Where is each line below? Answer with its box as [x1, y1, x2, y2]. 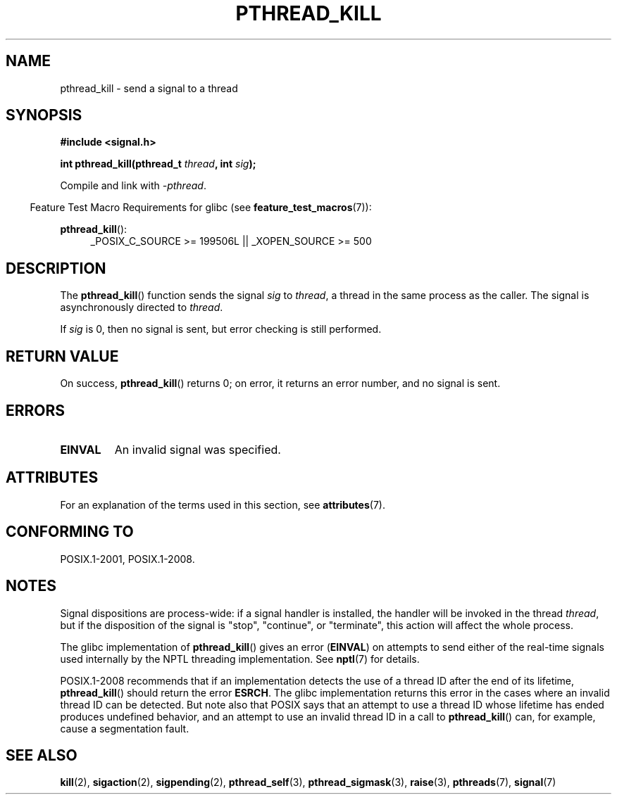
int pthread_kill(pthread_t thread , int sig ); [60, 158, 256, 170]
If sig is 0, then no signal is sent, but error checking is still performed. [60, 323, 382, 336]
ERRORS [6, 401, 66, 419]
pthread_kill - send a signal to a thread [60, 82, 238, 94]
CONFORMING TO [6, 523, 134, 541]
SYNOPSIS [6, 106, 82, 125]
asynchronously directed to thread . [60, 301, 223, 314]
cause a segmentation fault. [60, 722, 189, 735]
